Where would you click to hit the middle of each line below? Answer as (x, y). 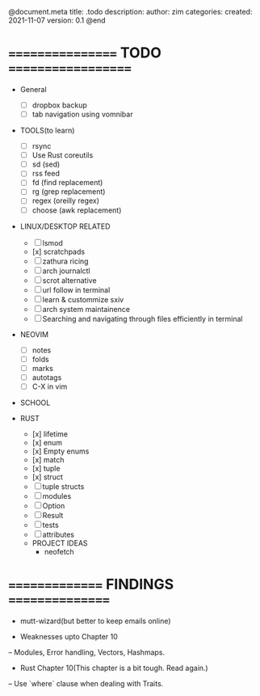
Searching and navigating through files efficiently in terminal (143, 318)
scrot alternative (69, 280)
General (33, 89)
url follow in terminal (76, 289)
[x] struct (47, 477)
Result (53, 515)
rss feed (46, 174)
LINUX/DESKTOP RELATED (65, 226)
